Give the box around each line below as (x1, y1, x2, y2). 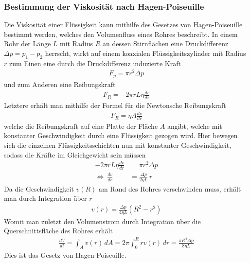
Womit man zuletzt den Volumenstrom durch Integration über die (4, 216, 201, 226)
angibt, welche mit (167, 121, 222, 131)
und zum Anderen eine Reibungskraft (4, 79, 116, 89)
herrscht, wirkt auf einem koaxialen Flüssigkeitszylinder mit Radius (45, 48, 246, 58)
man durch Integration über (4, 193, 87, 203)
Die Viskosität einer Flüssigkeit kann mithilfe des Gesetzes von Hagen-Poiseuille (4, 19, 243, 30)
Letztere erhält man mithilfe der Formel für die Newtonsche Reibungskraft (4, 100, 226, 110)
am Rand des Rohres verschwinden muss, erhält (99, 183, 241, 193)
